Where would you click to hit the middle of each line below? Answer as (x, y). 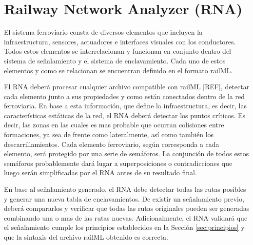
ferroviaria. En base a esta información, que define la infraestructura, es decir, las (125, 106)
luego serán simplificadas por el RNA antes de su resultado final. (100, 173)
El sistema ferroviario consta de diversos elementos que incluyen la (103, 32)
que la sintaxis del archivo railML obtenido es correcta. (86, 237)
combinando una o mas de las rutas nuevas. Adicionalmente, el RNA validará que (126, 217)
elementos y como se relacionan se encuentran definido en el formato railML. (118, 70)
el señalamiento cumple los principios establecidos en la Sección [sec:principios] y (124, 227)
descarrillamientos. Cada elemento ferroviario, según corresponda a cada (112, 144)
